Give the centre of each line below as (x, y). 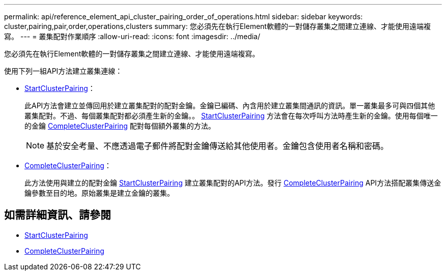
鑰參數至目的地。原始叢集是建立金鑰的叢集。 (99, 193)
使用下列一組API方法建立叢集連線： (63, 71)
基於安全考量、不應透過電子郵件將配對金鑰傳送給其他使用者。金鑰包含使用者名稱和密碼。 (218, 146)
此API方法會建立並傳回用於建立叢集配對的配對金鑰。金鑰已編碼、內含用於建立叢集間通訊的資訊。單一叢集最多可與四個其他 (230, 105)
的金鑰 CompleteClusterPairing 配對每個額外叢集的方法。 (120, 126)
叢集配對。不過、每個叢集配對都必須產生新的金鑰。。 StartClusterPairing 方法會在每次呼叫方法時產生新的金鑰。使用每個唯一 (231, 116)
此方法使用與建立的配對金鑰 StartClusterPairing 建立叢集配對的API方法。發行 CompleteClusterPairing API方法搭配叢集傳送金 (233, 183)
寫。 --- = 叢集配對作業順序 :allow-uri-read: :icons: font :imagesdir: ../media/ (132, 36)
